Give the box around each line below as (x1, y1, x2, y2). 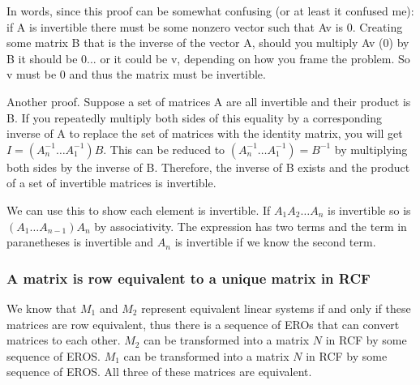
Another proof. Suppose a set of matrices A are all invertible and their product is (6, 92, 411, 109)
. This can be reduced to (103, 140, 225, 157)
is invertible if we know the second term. (174, 233, 376, 250)
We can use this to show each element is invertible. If (6, 201, 271, 218)
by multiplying (334, 140, 408, 157)
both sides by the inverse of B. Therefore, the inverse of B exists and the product (6, 158, 410, 175)
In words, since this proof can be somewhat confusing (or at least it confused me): (6, 2, 414, 19)
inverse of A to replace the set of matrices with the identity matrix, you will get (6, 125, 403, 142)
